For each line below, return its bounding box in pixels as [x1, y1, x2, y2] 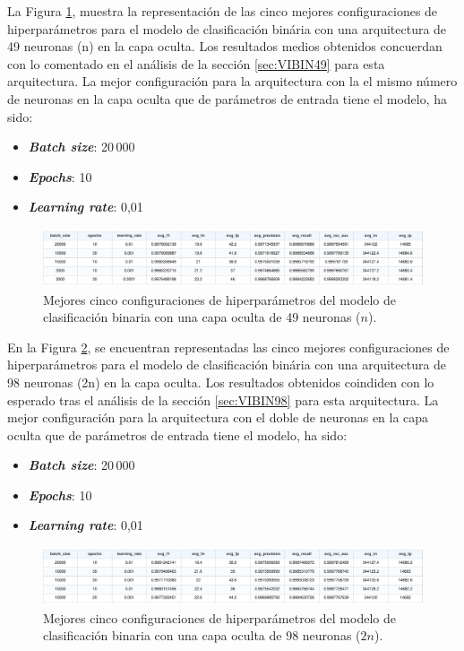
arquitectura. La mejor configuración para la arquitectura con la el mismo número [7, 72, 458, 91]
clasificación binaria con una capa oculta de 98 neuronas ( [43, 626, 361, 645]
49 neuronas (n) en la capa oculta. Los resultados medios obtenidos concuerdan [7, 37, 443, 56]
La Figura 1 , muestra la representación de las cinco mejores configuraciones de [7, 2, 438, 20]
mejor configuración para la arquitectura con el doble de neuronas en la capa [7, 408, 429, 427]
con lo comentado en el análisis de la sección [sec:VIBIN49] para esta [7, 54, 385, 73]
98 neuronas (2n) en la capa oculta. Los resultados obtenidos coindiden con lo [7, 372, 434, 391]
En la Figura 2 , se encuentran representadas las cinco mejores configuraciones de [7, 337, 450, 356]
